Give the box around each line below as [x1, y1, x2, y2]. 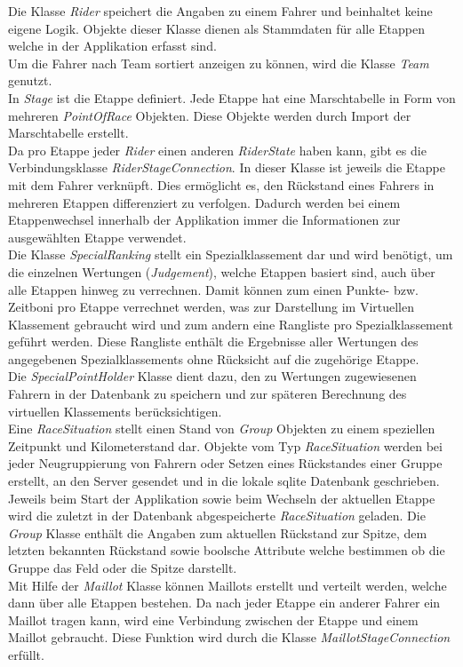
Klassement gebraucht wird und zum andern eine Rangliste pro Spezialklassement [8, 314, 453, 333]
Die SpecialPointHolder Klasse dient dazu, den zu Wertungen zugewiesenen [8, 367, 417, 385]
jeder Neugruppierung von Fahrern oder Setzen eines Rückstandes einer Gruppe [8, 454, 443, 472]
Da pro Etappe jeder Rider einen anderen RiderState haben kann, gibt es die [8, 140, 427, 159]
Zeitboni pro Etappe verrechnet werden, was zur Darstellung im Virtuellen [8, 298, 415, 316]
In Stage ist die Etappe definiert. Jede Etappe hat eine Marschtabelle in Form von [8, 88, 456, 107]
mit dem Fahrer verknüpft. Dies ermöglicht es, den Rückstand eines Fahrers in [8, 175, 435, 194]
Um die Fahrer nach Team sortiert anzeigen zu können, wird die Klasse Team [8, 53, 429, 72]
